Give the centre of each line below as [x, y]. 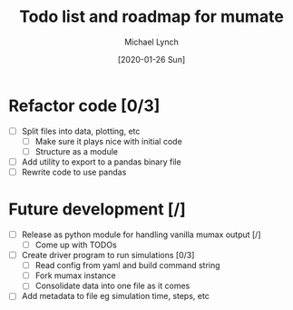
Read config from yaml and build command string [127, 265]
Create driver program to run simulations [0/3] [108, 255]
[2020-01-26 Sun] [151, 59]
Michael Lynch [151, 42]
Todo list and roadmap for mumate [151, 17]
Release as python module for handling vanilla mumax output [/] [141, 235]
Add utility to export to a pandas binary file [102, 162]
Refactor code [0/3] [84, 105]
